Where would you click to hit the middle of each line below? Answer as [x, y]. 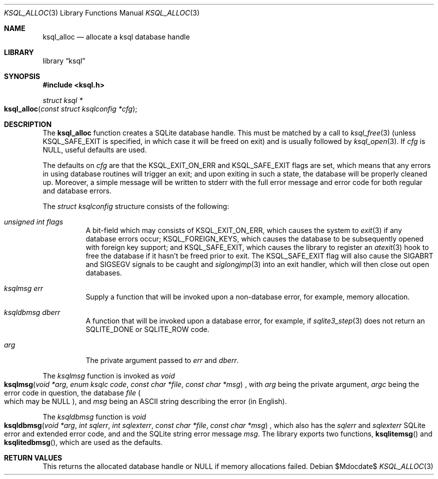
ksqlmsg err [24, 288]
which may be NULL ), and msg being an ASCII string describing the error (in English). [145, 401]
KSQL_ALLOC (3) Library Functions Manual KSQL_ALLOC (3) [102, 13]
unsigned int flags [34, 222]
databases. [104, 273]
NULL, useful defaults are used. [95, 150]
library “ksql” [64, 61]
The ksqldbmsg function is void [94, 417]
